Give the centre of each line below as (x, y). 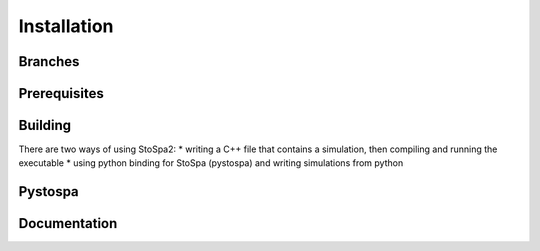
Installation (66, 26)
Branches (49, 61)
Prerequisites (61, 93)
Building (45, 125)
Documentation (68, 223)
